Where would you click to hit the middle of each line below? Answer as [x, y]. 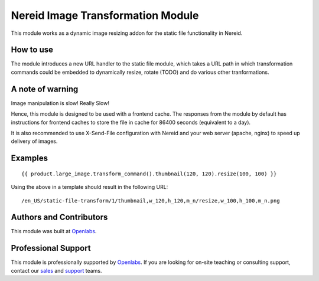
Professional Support [51, 248]
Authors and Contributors [59, 218]
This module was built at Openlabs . [54, 231]
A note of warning [45, 89]
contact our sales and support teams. [56, 270]
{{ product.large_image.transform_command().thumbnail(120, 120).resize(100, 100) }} [149, 174]
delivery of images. [34, 141]
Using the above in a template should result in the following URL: [89, 187]
